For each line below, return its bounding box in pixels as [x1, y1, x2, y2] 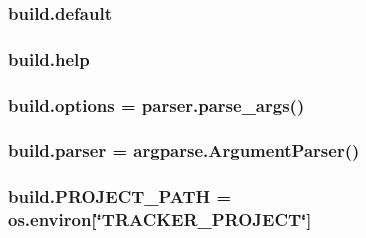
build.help [8, 46, 90, 71]
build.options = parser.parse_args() [8, 92, 305, 117]
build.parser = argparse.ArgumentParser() [8, 138, 360, 163]
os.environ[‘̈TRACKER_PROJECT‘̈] [8, 207, 312, 232]
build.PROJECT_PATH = [8, 184, 232, 209]
